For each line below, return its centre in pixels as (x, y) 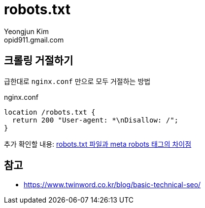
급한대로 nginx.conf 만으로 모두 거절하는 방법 (77, 81)
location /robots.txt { (50, 112)
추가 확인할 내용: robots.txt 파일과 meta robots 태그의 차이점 (98, 144)
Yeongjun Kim (26, 31)
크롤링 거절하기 (39, 61)
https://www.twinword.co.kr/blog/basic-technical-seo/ (112, 185)
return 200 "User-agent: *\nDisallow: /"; (95, 120)
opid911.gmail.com (34, 40)
